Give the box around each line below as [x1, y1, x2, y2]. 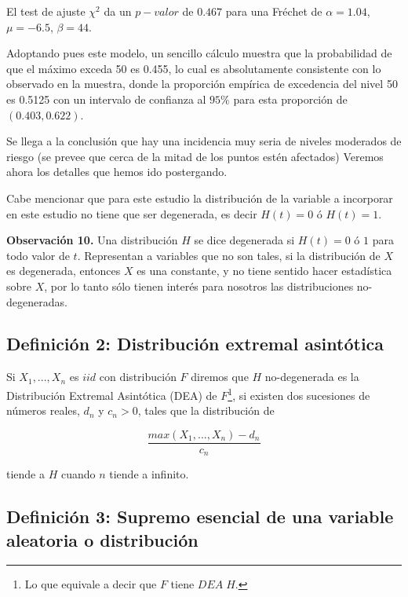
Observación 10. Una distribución [6, 232, 178, 248]
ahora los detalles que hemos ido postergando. [6, 163, 228, 180]
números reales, [6, 402, 80, 419]
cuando [60, 466, 96, 482]
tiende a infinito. [109, 466, 189, 482]
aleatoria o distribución [6, 527, 199, 551]
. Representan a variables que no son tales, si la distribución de [77, 247, 381, 263]
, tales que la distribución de [137, 402, 275, 419]
